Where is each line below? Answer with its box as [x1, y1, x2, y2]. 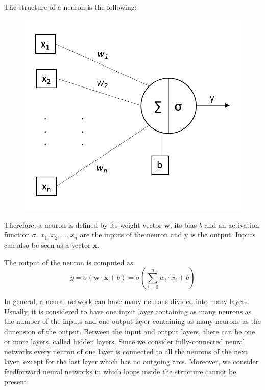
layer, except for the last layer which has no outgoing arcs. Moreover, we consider [4, 356, 259, 366]
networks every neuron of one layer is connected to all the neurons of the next [4, 346, 248, 357]
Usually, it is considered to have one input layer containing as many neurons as [4, 306, 252, 316]
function [4, 229, 30, 240]
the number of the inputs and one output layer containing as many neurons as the [4, 316, 261, 327]
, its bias [170, 219, 197, 230]
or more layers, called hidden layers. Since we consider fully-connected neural [4, 336, 245, 346]
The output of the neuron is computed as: [4, 256, 135, 267]
